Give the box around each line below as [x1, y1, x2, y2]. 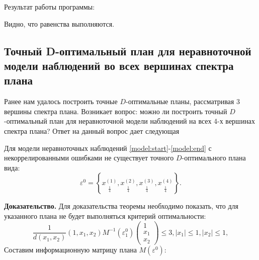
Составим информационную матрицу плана [4, 244, 137, 254]
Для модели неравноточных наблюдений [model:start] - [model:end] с [4, 142, 212, 153]
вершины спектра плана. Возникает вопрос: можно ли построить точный [4, 106, 227, 116]
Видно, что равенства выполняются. [4, 18, 115, 29]
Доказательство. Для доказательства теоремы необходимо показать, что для [4, 201, 238, 211]
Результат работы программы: [4, 2, 95, 12]
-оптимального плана [182, 152, 246, 163]
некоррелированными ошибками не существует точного [4, 152, 174, 163]
